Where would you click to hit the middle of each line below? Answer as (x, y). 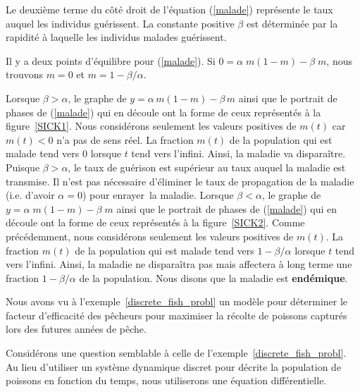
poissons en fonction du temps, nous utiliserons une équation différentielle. (166, 380)
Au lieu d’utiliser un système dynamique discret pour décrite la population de (174, 366)
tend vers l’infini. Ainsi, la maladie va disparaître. (238, 153)
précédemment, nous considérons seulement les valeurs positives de (150, 236)
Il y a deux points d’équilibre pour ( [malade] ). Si (111, 60)
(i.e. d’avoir (30, 195)
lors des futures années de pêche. (76, 329)
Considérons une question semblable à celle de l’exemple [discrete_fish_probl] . (176, 353)
